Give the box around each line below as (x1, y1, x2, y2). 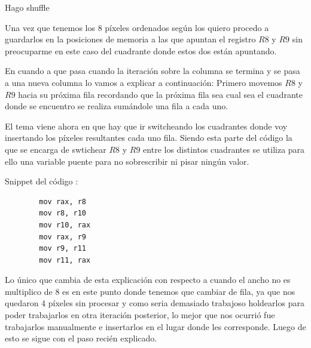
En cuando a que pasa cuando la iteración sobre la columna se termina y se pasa (5, 64, 300, 77)
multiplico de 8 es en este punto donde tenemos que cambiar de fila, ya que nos (5, 285, 295, 297)
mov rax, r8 (39, 197, 87, 206)
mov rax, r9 (39, 232, 87, 241)
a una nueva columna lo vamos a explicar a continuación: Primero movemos (5, 76, 282, 88)
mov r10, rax (39, 220, 91, 229)
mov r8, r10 (39, 209, 87, 218)
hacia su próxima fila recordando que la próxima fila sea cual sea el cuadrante (18, 88, 303, 100)
